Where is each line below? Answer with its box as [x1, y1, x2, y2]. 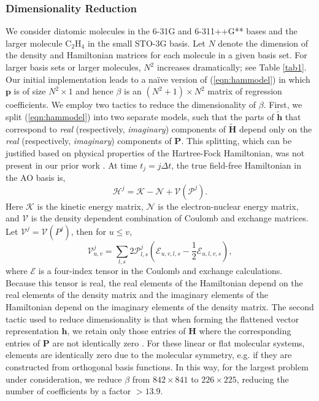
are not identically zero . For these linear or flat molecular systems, [52, 336, 305, 349]
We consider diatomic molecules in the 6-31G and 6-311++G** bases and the [6, 25, 298, 37]
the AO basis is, [6, 171, 66, 184]
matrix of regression [207, 85, 282, 97]
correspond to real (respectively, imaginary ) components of [6, 122, 226, 135]
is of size [13, 85, 46, 97]
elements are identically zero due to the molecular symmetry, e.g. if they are [6, 348, 292, 361]
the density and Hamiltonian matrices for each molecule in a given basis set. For [6, 48, 307, 61]
